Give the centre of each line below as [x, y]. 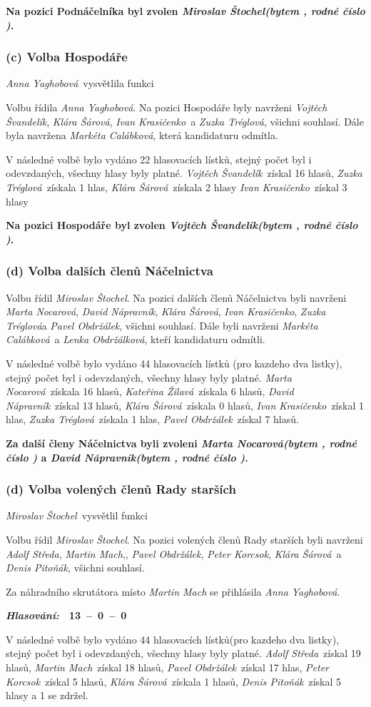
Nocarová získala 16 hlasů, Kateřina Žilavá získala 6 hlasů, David [150, 391]
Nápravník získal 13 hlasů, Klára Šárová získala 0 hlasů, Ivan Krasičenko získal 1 [185, 405]
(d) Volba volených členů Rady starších [121, 489]
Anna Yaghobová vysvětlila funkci [80, 83]
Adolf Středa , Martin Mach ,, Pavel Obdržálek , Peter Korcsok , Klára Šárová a [174, 553]
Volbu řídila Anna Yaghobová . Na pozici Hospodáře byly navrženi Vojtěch [167, 107]
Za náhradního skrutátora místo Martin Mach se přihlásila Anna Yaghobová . [173, 591]
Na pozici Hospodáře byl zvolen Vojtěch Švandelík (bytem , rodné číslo [182, 225]
